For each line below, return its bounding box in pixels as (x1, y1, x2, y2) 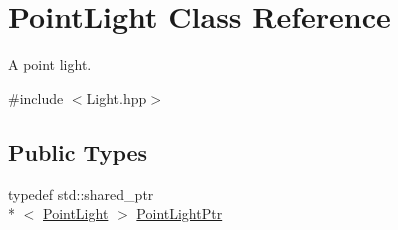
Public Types (8, 136, 148, 167)
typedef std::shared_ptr (8, 183, 154, 204)
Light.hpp (86, 87, 147, 108)
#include (8, 87, 64, 108)
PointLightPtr (136, 203, 223, 224)
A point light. (8, 54, 92, 75)
